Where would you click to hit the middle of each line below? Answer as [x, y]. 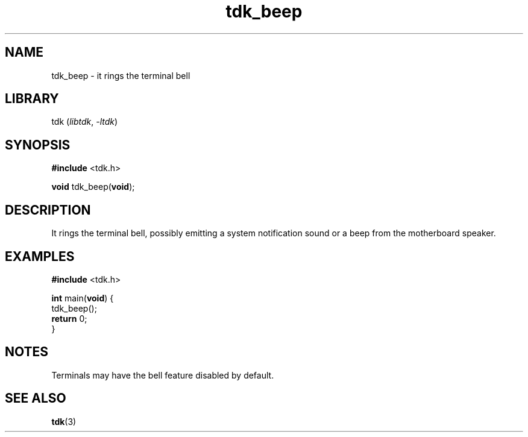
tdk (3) [64, 421]
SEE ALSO [36, 398]
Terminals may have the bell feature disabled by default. [163, 375]
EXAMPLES [40, 256]
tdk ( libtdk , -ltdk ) [85, 122]
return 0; [69, 318]
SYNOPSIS [38, 145]
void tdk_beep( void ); [93, 187]
